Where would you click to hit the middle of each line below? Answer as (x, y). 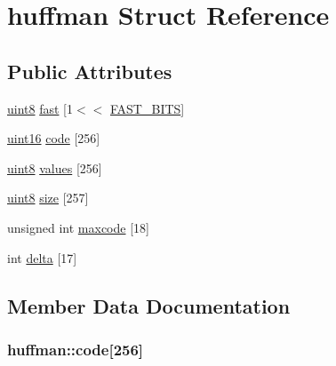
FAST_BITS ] (147, 108)
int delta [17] (42, 257)
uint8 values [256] (55, 167)
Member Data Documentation (149, 305)
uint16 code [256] (54, 138)
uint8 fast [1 (40, 108)
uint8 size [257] (48, 198)
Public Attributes (90, 71)
